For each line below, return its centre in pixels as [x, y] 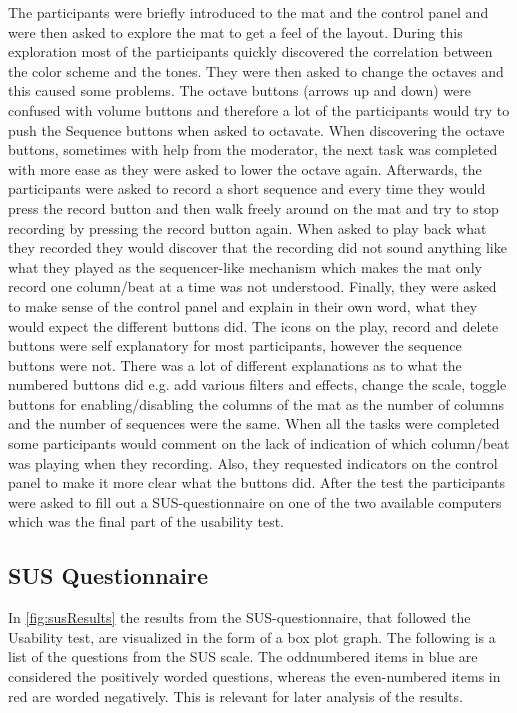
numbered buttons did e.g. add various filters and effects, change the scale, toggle [257, 384]
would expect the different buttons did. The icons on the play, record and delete [253, 325]
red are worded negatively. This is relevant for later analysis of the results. [235, 695]
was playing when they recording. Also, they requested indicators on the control [253, 462]
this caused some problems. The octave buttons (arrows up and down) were [239, 90]
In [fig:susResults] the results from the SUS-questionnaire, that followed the [239, 617]
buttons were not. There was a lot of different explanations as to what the [235, 364]
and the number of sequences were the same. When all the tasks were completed [254, 423]
